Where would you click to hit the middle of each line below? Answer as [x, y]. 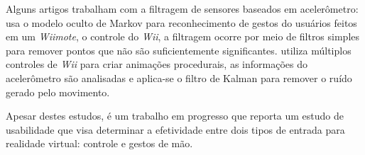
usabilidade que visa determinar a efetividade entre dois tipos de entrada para [175, 129]
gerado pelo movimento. [58, 92]
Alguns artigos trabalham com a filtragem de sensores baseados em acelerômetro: [182, 8]
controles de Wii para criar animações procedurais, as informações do [157, 64]
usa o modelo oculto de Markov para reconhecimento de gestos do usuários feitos [181, 22]
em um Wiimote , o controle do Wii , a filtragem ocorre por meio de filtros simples [183, 36]
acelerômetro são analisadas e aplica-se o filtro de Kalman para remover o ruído [179, 77]
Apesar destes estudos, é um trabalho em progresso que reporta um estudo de [175, 116]
